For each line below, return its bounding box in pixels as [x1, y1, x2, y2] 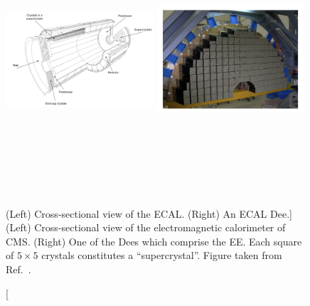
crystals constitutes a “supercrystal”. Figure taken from [41, 248, 282, 263]
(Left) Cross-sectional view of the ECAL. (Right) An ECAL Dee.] [6, 206, 292, 221]
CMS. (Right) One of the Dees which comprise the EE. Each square [6, 233, 302, 248]
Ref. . [6, 261, 31, 276]
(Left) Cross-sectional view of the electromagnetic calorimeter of [6, 220, 286, 235]
